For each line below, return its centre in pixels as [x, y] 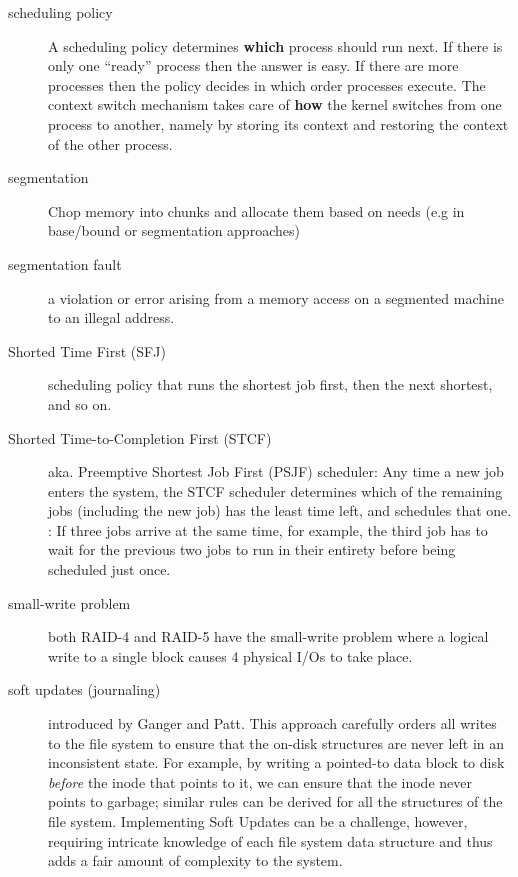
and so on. [80, 403]
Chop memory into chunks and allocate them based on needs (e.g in [256, 210]
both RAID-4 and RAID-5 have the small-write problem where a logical [268, 636]
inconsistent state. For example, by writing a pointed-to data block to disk [276, 762]
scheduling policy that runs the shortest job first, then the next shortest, [270, 384]
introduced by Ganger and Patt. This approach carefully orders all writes [272, 723]
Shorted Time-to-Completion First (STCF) [140, 437]
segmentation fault [65, 263]
